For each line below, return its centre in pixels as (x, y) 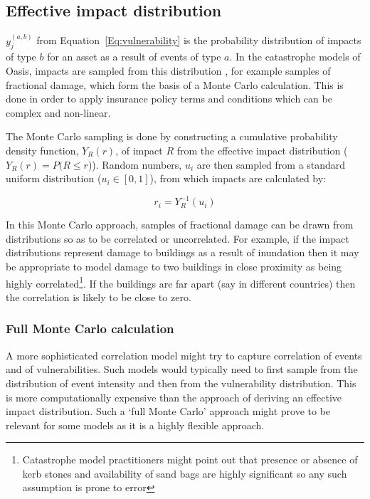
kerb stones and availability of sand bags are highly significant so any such (185, 473)
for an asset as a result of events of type (134, 57)
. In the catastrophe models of (295, 57)
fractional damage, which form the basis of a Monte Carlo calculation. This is (175, 84)
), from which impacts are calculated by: (238, 178)
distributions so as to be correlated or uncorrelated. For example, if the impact (178, 238)
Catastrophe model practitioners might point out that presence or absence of (190, 459)
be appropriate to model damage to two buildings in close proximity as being (174, 267)
